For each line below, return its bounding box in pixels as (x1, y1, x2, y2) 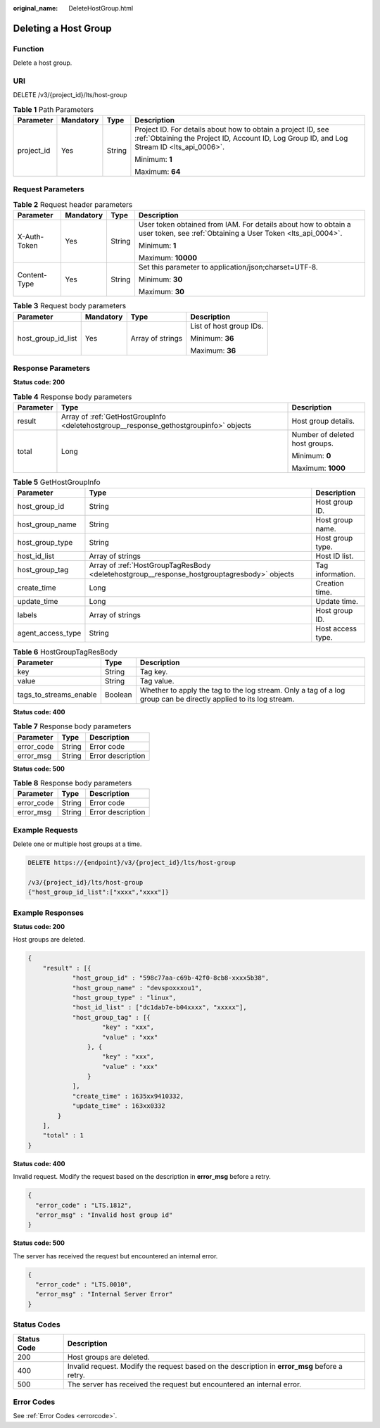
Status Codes (13, 1320, 61, 1329)
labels (17, 610, 38, 620)
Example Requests (13, 825, 78, 835)
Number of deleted (291, 430, 355, 440)
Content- (17, 270, 47, 280)
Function (13, 44, 44, 53)
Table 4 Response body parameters (13, 391, 132, 401)
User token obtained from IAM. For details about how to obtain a (138, 220, 351, 229)
